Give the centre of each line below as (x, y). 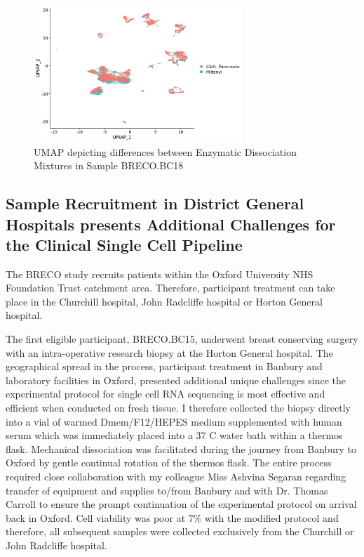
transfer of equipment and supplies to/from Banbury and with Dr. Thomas (167, 490)
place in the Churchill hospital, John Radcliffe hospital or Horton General (164, 301)
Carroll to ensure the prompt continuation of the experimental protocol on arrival (181, 504)
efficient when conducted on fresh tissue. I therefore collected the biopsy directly (178, 408)
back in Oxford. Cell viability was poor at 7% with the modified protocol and (172, 517)
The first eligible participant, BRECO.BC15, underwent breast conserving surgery (182, 339)
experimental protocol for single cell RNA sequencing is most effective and (166, 394)
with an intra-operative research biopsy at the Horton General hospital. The (169, 352)
